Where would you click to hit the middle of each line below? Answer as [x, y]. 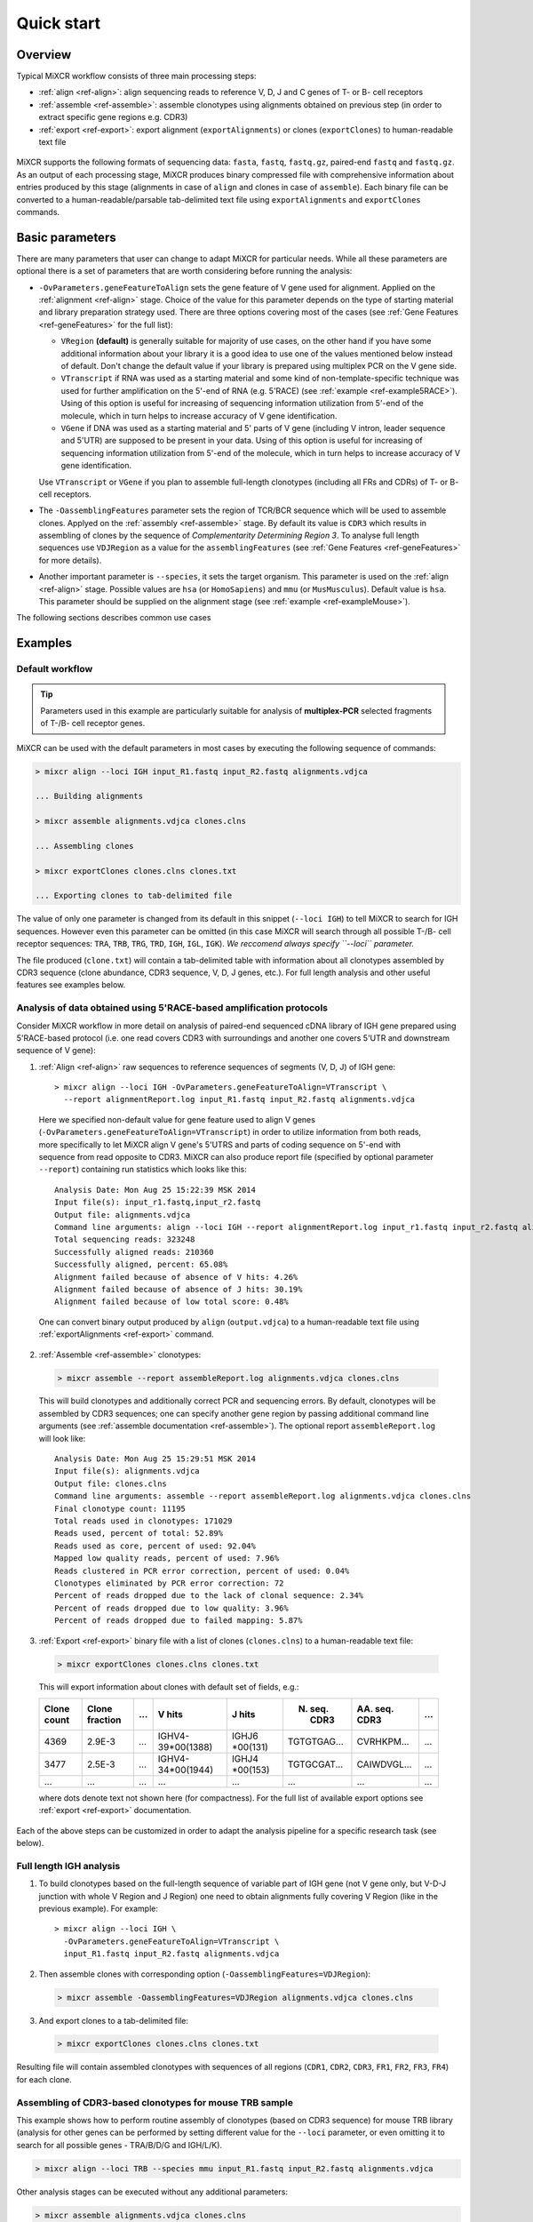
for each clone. [44, 2079]
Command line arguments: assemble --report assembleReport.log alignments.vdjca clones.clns [263, 1496]
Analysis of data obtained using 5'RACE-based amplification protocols [172, 1008]
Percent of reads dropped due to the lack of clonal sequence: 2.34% [209, 1596]
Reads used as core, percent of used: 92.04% [155, 1546]
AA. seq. [375, 1708]
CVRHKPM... [383, 1741]
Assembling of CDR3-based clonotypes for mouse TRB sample [155, 2102]
